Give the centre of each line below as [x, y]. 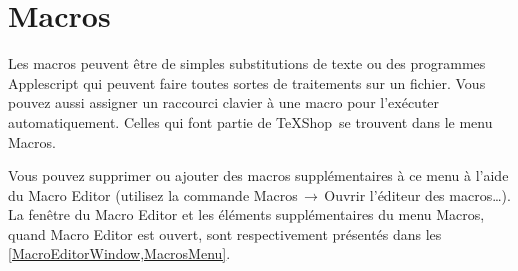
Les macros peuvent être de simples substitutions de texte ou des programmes [247, 63]
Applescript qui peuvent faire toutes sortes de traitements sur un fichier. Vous [247, 82]
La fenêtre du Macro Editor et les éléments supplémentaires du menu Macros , [246, 214]
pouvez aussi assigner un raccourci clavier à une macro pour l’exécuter [224, 102]
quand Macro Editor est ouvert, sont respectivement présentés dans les [225, 233]
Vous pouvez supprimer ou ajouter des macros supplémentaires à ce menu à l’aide [258, 175]
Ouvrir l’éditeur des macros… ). [417, 194]
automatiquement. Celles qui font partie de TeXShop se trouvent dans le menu [250, 121]
